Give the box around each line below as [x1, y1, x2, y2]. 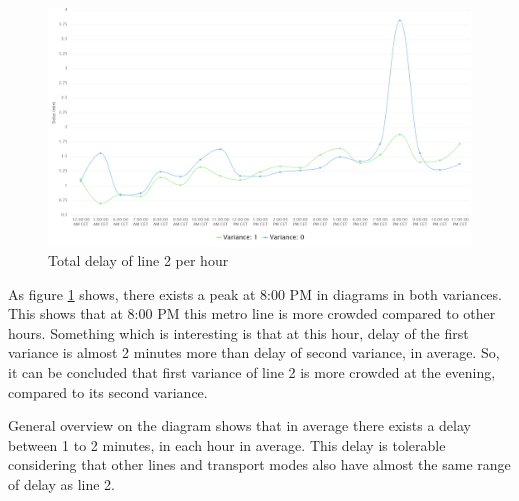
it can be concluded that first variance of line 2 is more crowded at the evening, [8, 362, 496, 383]
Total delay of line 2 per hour [48, 250, 229, 271]
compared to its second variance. [8, 381, 208, 402]
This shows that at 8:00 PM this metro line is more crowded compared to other [8, 303, 496, 324]
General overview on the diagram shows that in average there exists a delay [8, 415, 471, 436]
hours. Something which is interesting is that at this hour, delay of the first [8, 322, 469, 343]
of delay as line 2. [8, 474, 116, 495]
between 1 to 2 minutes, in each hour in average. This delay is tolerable [8, 434, 446, 455]
